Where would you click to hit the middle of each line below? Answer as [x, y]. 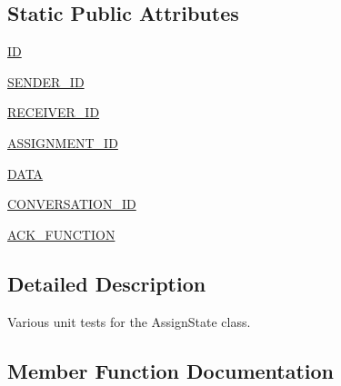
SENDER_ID [46, 81]
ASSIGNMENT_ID [63, 142]
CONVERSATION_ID [72, 204]
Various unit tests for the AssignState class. [129, 321]
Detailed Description [107, 283]
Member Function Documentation [171, 370]
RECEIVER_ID [54, 112]
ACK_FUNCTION [61, 234]
